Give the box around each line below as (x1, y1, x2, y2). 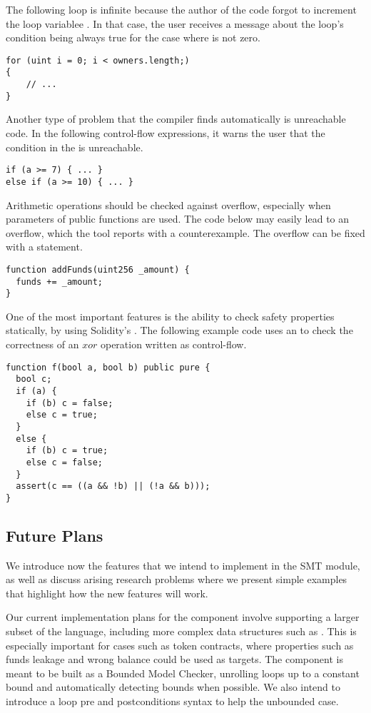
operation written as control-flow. (100, 337, 247, 352)
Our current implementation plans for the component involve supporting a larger (6, 610, 360, 624)
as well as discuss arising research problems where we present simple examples (6, 572, 347, 587)
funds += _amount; (16, 276, 103, 287)
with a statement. (6, 239, 83, 254)
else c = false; (26, 457, 103, 467)
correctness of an (6, 337, 79, 352)
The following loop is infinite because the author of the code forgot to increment (6, 2, 357, 16)
